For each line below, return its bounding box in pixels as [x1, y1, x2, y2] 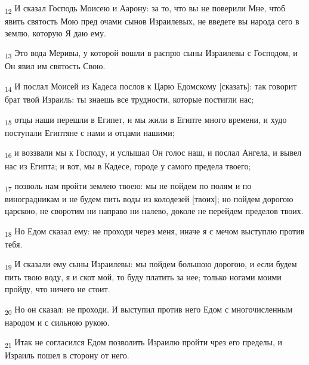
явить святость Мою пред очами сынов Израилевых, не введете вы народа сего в [5, 15, 299, 27]
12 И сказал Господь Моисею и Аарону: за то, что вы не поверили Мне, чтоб [5, 2, 286, 16]
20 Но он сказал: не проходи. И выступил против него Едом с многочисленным [5, 302, 293, 317]
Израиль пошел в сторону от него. [5, 349, 129, 361]
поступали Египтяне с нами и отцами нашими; [5, 126, 175, 138]
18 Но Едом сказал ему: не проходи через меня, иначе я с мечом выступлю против [5, 224, 305, 239]
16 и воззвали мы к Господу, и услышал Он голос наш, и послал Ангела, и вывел [5, 146, 302, 160]
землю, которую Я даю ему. [5, 26, 106, 39]
